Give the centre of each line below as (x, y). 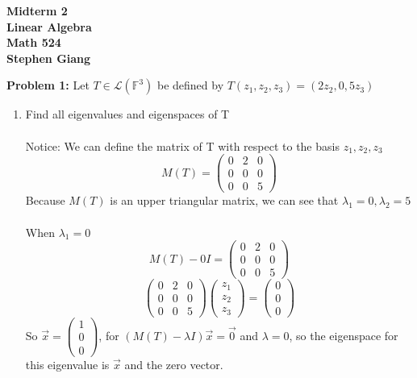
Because (45, 200)
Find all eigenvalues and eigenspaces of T (127, 114)
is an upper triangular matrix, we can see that (224, 200)
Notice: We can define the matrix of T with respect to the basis (182, 145)
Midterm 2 (37, 10)
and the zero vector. (174, 364)
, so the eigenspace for (344, 335)
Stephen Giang (49, 58)
